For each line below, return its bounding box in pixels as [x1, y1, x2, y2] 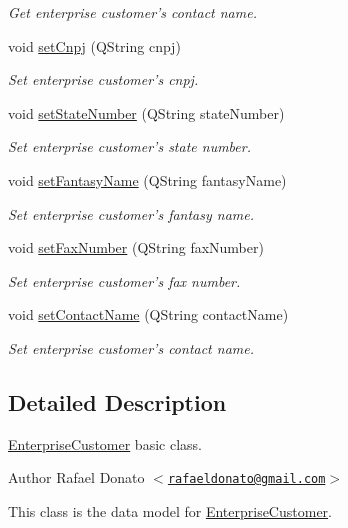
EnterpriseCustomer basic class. [8, 433, 202, 454]
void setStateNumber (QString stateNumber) [8, 102, 285, 123]
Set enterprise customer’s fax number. [8, 270, 241, 291]
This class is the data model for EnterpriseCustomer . [8, 500, 332, 521]
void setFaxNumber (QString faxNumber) [8, 237, 264, 258]
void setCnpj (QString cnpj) [8, 35, 181, 56]
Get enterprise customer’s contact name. [8, 2, 257, 22]
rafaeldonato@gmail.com [167, 472, 326, 487]
